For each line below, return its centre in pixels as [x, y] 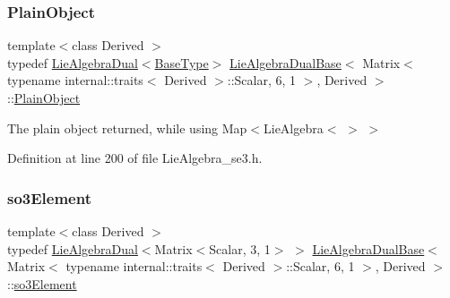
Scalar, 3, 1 [240, 248]
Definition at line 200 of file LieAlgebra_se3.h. [135, 158]
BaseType [182, 62]
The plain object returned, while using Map [127, 128]
